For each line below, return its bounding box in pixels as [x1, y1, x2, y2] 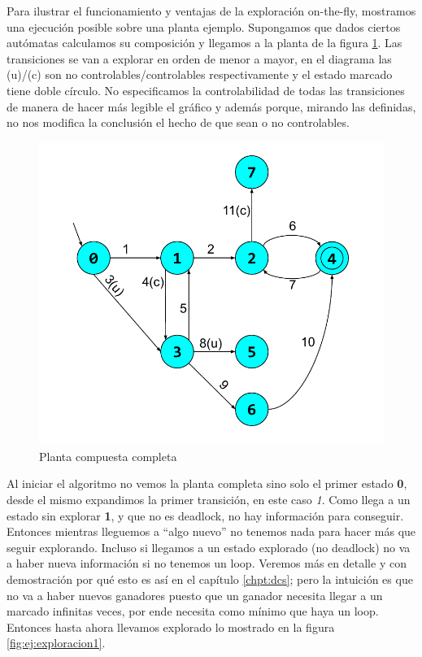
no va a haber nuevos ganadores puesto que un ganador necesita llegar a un [7, 586, 383, 603]
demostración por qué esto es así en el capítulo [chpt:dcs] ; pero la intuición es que [7, 570, 413, 587]
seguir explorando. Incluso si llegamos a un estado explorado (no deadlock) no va [7, 538, 411, 555]
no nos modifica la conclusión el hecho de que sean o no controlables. [7, 114, 350, 131]
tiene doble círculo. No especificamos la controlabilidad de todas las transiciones [7, 81, 405, 98]
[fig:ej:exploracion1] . [7, 634, 106, 651]
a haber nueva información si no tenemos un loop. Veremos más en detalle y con [7, 555, 407, 572]
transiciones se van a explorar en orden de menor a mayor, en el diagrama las [7, 50, 392, 67]
